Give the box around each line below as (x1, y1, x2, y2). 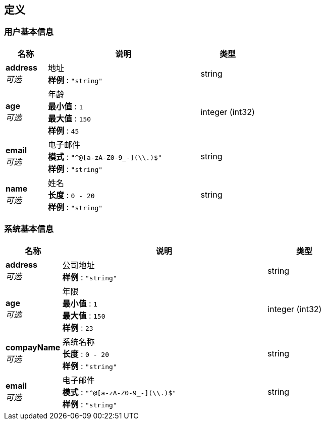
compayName (6, 342, 61, 352)
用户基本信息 (4, 27, 54, 37)
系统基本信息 (4, 224, 54, 234)
